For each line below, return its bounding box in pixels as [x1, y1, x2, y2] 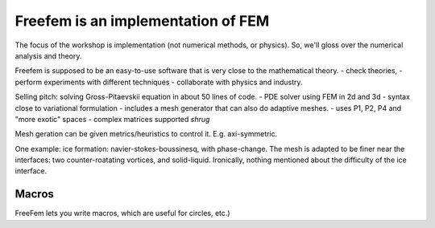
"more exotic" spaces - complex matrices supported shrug [14, 114, 210, 124]
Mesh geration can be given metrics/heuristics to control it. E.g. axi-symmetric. [14, 129, 278, 139]
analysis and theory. [14, 51, 82, 60]
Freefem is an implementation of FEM [14, 12, 270, 30]
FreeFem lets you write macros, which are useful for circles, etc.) [14, 209, 230, 218]
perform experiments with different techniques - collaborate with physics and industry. [14, 77, 303, 87]
